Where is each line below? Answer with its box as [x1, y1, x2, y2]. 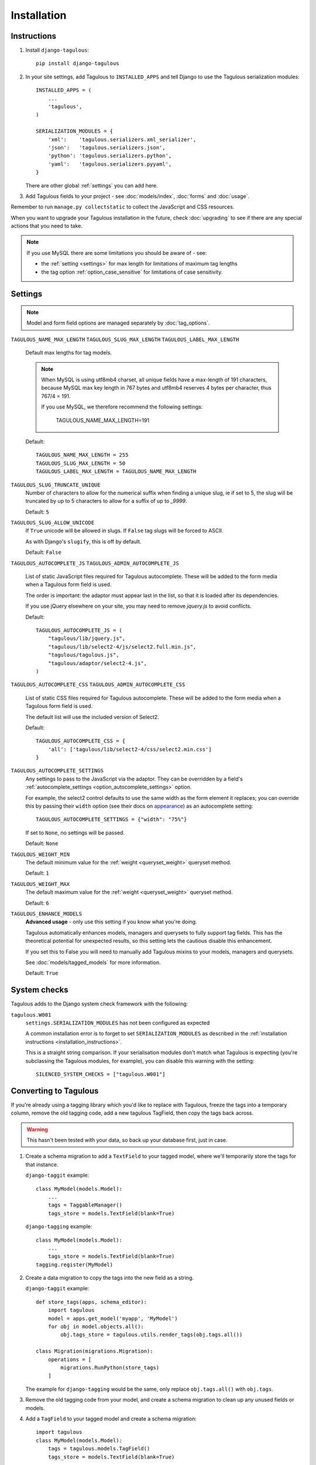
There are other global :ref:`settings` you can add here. [25, 182, 158, 189]
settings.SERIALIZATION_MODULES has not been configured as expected [25, 1019, 210, 1026]
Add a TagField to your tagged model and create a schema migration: [25, 1415, 197, 1422]
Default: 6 [25, 900, 49, 907]
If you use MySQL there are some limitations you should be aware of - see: [26, 249, 207, 256]
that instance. [25, 1161, 59, 1168]
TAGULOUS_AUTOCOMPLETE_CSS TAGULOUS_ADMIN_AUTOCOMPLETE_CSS [11, 682, 186, 688]
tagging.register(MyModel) [36, 1261, 114, 1268]
